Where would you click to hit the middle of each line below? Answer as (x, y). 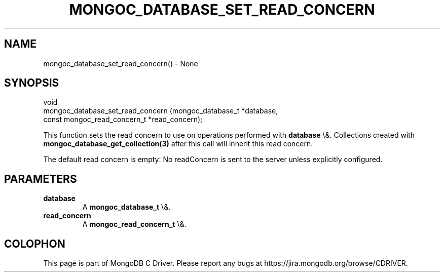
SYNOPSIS (32, 83)
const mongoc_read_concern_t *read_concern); (123, 120)
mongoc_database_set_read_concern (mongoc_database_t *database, (161, 111)
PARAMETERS (41, 179)
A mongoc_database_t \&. (126, 207)
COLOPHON (35, 244)
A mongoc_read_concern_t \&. (134, 224)
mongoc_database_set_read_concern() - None (121, 63)
